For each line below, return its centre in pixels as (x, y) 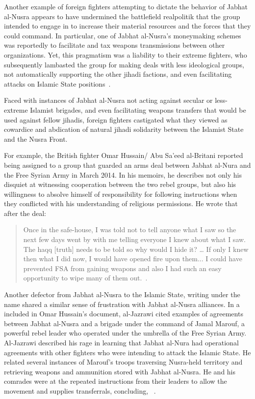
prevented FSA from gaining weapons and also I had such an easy (122, 268)
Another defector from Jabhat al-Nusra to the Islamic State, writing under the (122, 294)
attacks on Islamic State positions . (57, 83)
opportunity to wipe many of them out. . (85, 278)
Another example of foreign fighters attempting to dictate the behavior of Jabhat (126, 6)
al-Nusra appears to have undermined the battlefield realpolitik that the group (122, 16)
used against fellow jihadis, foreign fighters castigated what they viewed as (116, 119)
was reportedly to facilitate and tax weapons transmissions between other (115, 45)
